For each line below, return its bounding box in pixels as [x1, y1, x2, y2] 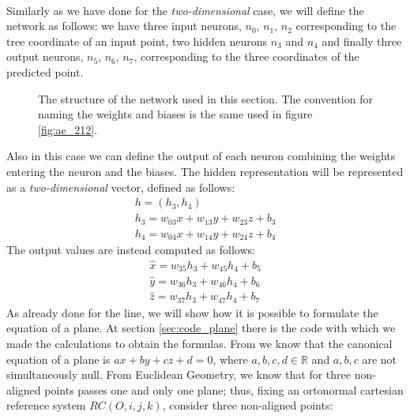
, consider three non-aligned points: [162, 397, 333, 413]
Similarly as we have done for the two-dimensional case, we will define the [6, 2, 364, 18]
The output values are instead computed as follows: [6, 241, 255, 258]
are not [362, 350, 397, 367]
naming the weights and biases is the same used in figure [38, 106, 313, 122]
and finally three [322, 32, 402, 49]
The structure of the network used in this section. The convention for [38, 90, 373, 107]
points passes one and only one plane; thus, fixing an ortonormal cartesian [44, 381, 404, 398]
